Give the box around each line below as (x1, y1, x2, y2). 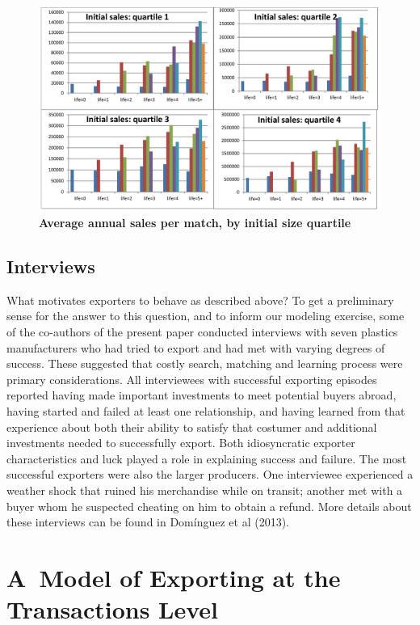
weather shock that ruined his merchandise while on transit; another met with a (6, 481, 403, 498)
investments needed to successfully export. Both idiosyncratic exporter (6, 434, 355, 451)
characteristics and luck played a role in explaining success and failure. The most (6, 450, 407, 467)
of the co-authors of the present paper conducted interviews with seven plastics (6, 323, 398, 340)
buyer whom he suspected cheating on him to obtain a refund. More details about (6, 497, 412, 514)
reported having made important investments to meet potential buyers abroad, (6, 386, 397, 403)
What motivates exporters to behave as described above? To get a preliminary (6, 291, 394, 308)
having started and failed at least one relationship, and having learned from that (6, 402, 405, 419)
